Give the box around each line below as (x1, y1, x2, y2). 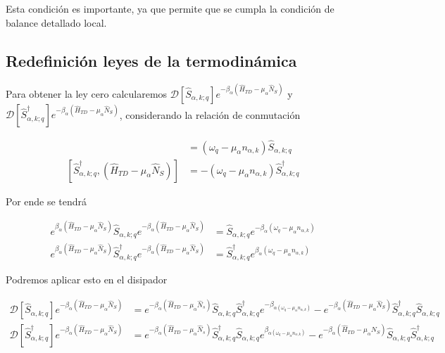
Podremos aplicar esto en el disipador (6, 272, 168, 287)
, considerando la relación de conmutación (119, 107, 301, 122)
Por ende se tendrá (6, 193, 87, 208)
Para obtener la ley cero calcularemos (6, 86, 168, 101)
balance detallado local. (6, 15, 107, 30)
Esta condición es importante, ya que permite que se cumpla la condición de (6, 1, 334, 15)
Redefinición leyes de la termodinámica (6, 49, 297, 71)
